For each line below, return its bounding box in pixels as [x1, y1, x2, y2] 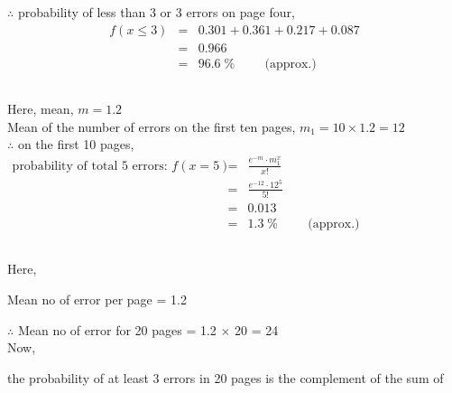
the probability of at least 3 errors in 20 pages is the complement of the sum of [7, 368, 444, 387]
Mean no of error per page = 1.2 [7, 290, 187, 309]
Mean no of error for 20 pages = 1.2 [17, 320, 217, 339]
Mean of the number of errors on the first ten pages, [7, 117, 296, 136]
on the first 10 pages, [17, 135, 134, 154]
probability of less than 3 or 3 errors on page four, [17, 3, 295, 21]
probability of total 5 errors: [12, 159, 168, 173]
